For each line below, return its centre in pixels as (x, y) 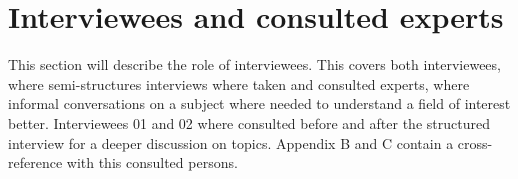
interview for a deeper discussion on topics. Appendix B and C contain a (231, 142)
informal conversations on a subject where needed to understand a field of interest (259, 103)
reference (35, 162)
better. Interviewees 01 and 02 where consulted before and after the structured (249, 122)
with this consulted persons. (152, 162)
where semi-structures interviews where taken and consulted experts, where (239, 83)
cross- (475, 142)
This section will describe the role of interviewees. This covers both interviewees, (254, 64)
